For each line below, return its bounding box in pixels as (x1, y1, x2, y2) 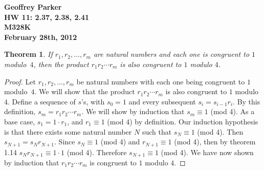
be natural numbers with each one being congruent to (76, 76, 245, 87)
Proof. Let (4, 76, 36, 87)
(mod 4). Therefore (67, 146, 127, 157)
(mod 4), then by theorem (174, 136, 256, 147)
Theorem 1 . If (4, 49, 53, 59)
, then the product (33, 58, 89, 69)
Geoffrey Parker (4, 2, 62, 12)
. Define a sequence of (8, 96, 76, 106)
